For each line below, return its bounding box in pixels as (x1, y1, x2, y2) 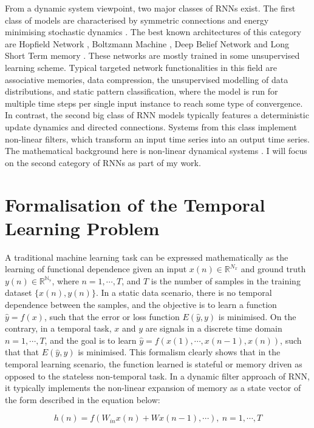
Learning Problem (5, 215, 160, 240)
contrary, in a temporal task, (5, 322, 112, 335)
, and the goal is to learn (44, 333, 137, 346)
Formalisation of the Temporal (5, 192, 265, 216)
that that (5, 346, 39, 358)
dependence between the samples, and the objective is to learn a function (5, 298, 277, 310)
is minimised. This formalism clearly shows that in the (78, 346, 281, 358)
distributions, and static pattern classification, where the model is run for (5, 85, 278, 98)
